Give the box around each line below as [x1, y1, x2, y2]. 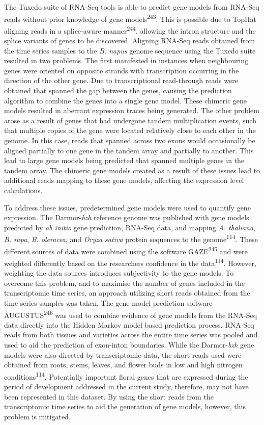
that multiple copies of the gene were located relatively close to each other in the [4, 125, 256, 136]
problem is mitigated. [4, 411, 71, 421]
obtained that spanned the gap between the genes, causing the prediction [4, 85, 232, 96]
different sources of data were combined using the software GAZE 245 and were [4, 244, 248, 256]
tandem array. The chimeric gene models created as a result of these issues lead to [4, 165, 260, 175]
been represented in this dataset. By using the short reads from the [4, 391, 214, 402]
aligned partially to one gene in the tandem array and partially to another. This [4, 145, 254, 155]
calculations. [4, 185, 43, 195]
